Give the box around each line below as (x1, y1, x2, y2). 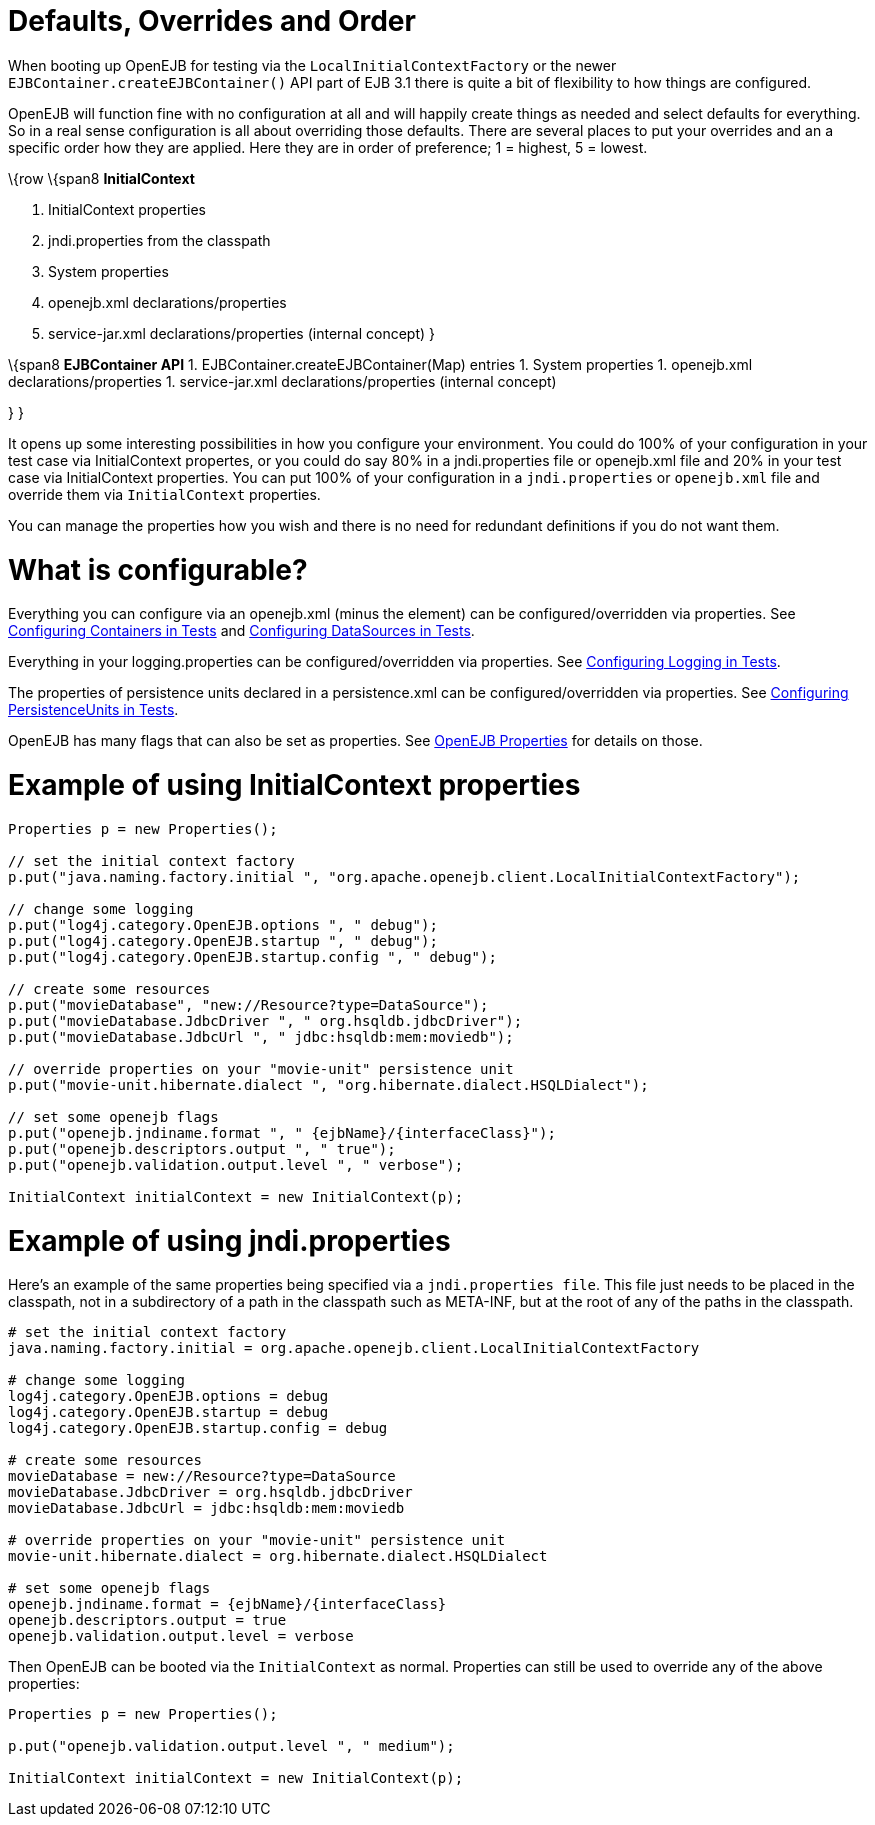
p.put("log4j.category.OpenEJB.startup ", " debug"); (8, 932, 438, 949)
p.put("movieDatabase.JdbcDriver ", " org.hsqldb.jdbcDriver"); (8, 1012, 523, 1029)
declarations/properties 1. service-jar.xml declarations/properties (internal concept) (8, 372, 557, 390)
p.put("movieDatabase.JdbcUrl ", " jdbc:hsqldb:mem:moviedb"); (8, 1028, 514, 1045)
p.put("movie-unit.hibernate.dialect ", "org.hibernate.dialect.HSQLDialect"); (8, 1076, 649, 1093)
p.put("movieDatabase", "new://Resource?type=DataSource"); (8, 996, 489, 1013)
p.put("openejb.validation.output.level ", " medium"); (8, 1738, 455, 1755)
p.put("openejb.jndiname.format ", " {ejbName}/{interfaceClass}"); (8, 1124, 556, 1141)
